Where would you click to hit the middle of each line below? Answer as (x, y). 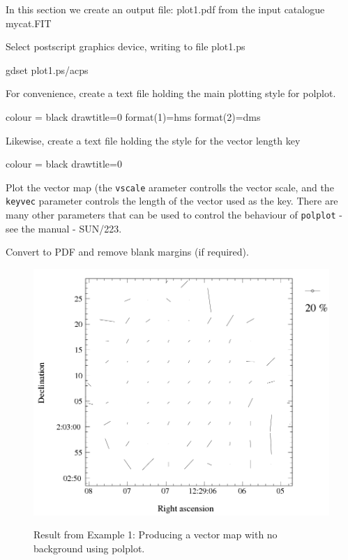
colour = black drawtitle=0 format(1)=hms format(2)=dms (133, 116)
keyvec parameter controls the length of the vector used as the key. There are (172, 201)
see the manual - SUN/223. (64, 228)
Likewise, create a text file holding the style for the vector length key (153, 140)
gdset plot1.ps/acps (47, 69)
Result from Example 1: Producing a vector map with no (156, 535)
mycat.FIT (29, 23)
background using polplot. (89, 548)
